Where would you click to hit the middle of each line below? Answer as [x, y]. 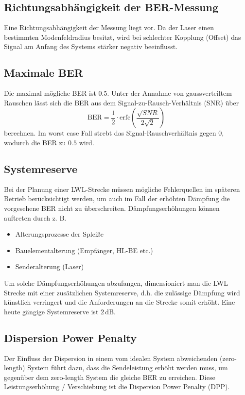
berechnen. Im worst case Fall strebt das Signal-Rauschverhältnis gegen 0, [114, 133]
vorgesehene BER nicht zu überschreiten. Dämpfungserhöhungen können [112, 208]
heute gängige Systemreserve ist [51, 311]
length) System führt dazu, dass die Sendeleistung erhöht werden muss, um [116, 368]
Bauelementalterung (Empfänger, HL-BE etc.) [84, 250]
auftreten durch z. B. [35, 217]
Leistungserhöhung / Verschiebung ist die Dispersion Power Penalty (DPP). [117, 386]
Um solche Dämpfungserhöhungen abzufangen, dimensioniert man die [107, 283]
